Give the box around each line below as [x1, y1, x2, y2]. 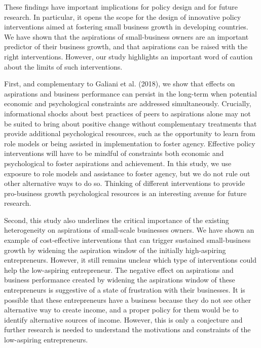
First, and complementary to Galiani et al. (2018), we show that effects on [4, 78, 235, 89]
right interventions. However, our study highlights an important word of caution [4, 51, 253, 61]
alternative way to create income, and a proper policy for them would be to [4, 304, 239, 315]
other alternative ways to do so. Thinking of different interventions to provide [4, 178, 245, 188]
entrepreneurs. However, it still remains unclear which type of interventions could [4, 255, 256, 265]
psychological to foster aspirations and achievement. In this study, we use [4, 157, 232, 168]
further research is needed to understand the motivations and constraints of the [4, 324, 251, 335]
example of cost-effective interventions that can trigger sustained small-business [4, 235, 251, 245]
